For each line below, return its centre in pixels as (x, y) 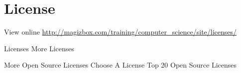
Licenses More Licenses (39, 48)
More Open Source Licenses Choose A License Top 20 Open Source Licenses (120, 65)
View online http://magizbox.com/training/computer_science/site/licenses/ (120, 32)
